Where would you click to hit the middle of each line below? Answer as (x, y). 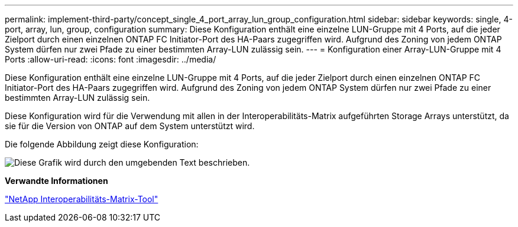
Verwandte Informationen (56, 181)
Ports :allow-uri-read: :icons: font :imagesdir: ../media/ (111, 59)
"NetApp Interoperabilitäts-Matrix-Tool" (82, 199)
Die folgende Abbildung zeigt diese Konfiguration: (102, 144)
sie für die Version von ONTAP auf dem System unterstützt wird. (130, 126)
